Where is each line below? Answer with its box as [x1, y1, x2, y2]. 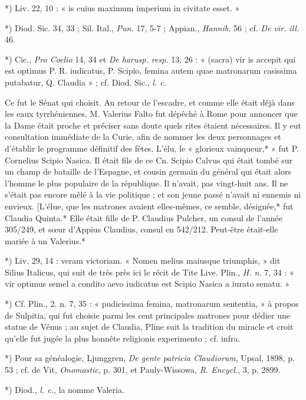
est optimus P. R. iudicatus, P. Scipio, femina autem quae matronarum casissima [5, 64, 297, 77]
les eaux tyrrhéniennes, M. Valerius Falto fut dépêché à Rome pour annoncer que [5, 107, 298, 120]
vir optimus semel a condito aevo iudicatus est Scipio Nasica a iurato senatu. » [5, 277, 290, 290]
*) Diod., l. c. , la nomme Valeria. [5, 383, 124, 395]
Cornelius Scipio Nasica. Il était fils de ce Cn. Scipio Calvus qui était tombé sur [5, 153, 293, 166]
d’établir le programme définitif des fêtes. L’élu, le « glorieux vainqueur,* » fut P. [5, 142, 299, 154]
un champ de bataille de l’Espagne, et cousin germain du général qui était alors [5, 165, 291, 178]
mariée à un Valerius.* [5, 234, 86, 247]
